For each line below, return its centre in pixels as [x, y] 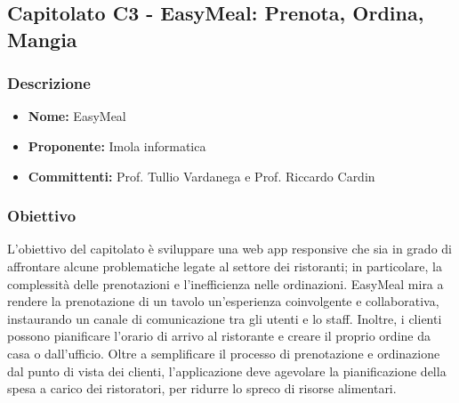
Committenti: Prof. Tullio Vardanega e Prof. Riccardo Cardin [201, 176]
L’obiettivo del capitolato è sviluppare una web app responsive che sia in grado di [229, 249]
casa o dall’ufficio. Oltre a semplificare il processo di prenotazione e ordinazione [224, 353]
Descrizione [49, 83]
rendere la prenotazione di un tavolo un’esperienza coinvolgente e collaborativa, [223, 301]
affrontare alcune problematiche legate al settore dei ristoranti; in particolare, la [225, 266]
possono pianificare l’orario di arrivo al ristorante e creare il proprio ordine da [219, 336]
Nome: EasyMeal [77, 116]
